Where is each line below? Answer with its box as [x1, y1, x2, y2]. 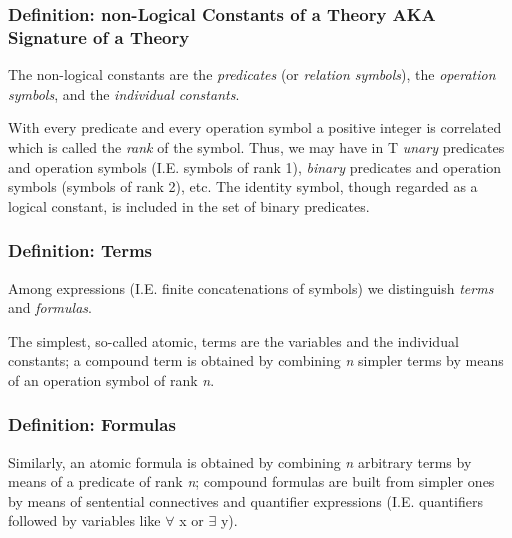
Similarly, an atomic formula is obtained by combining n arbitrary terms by [8, 451, 472, 472]
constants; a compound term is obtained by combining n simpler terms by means [8, 350, 504, 371]
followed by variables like [8, 510, 161, 531]
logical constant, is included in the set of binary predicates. [8, 195, 370, 216]
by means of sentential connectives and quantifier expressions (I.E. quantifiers [8, 490, 483, 511]
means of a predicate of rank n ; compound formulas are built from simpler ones [8, 471, 495, 492]
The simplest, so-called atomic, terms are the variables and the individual [8, 330, 459, 351]
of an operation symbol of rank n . [8, 369, 215, 390]
